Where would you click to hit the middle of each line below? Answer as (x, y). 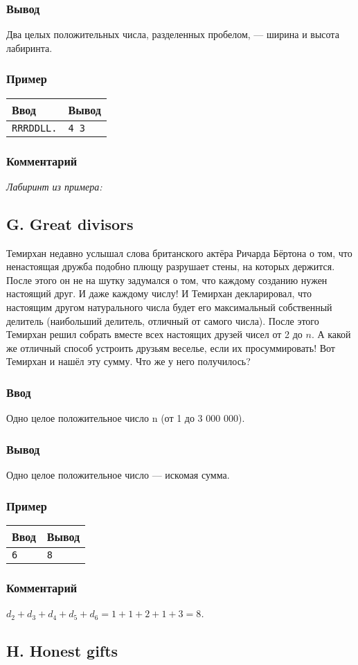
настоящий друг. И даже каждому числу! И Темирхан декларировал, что (159, 293)
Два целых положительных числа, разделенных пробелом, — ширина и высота (173, 34)
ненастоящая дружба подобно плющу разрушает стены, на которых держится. (171, 266)
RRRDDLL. (35, 128)
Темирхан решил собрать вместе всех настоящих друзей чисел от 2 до (154, 334)
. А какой (331, 334)
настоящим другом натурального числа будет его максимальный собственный (169, 307)
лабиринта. (29, 47)
